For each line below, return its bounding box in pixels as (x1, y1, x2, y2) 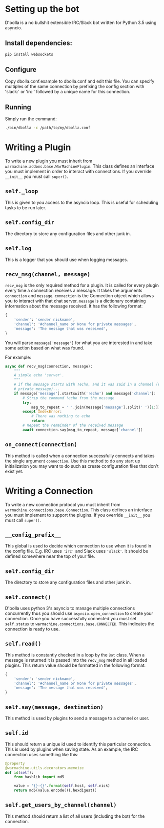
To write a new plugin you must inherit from (5, 158, 93, 164)
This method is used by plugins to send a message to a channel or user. (5, 715, 150, 721)
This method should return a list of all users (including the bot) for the (5, 813, 145, 819)
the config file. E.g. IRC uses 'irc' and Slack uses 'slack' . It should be (5, 548, 148, 554)
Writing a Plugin (5, 142, 71, 153)
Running (5, 103, 32, 111)
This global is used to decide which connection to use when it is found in (5, 543, 152, 549)
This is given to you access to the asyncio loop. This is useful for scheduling (5, 199, 159, 205)
